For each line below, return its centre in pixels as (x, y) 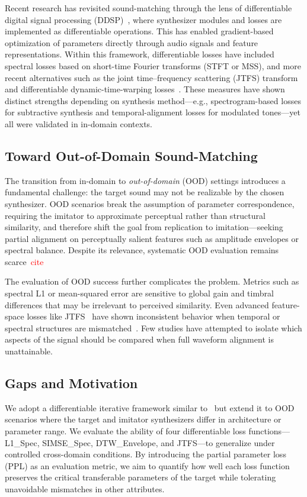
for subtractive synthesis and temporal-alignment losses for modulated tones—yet (153, 112)
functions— (269, 431)
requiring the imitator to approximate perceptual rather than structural (135, 215)
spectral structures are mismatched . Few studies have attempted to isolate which (153, 327)
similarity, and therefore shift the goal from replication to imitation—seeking (144, 227)
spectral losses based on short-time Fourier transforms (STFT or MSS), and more (153, 65)
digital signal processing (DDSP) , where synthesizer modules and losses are (143, 19)
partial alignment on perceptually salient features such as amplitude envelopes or (152, 238)
